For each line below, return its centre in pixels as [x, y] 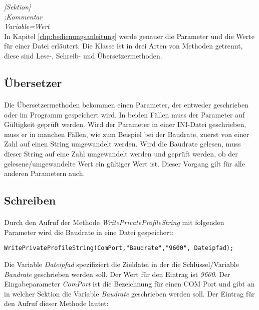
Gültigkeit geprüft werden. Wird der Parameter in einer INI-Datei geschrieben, [125, 124]
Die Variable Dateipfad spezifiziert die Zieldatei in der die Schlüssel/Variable [121, 264]
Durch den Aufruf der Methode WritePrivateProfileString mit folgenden [114, 222]
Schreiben [30, 200]
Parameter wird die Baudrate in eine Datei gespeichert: [89, 232]
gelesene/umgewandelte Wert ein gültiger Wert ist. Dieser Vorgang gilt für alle [124, 163]
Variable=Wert [27, 26]
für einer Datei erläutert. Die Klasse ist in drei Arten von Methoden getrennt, [123, 46]
